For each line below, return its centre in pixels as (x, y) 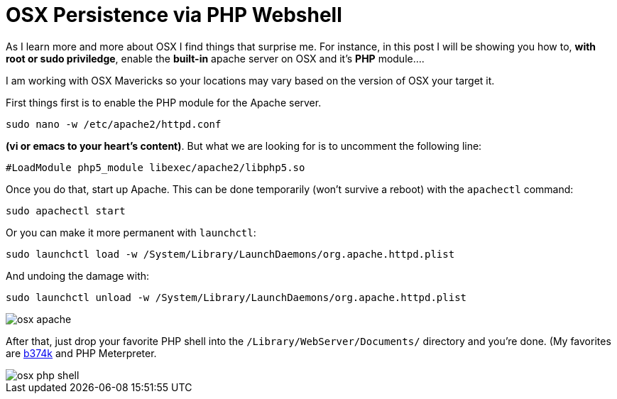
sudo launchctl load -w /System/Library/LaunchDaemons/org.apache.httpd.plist (230, 254)
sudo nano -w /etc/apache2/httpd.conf (114, 124)
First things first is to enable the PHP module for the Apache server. (164, 102)
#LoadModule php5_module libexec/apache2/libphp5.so (155, 167)
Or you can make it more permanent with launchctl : (131, 232)
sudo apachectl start (66, 211)
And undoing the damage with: (78, 275)
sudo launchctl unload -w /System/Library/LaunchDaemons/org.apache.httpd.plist (236, 297)
